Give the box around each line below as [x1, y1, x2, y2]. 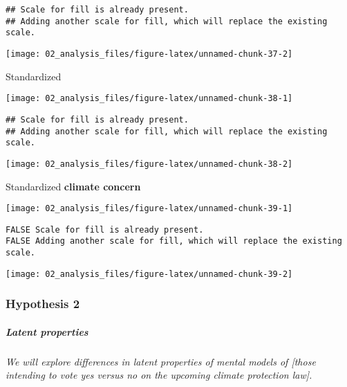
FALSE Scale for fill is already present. [6, 224, 204, 235]
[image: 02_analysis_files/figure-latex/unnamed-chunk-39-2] [6, 269, 293, 279]
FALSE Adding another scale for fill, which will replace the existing [6, 236, 342, 246]
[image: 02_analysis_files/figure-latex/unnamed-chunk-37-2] [6, 48, 293, 59]
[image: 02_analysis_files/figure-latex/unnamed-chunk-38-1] [6, 93, 293, 104]
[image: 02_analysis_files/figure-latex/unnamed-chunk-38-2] [6, 159, 293, 169]
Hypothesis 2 [6, 295, 80, 312]
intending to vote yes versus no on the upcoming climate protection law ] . [6, 368, 312, 382]
